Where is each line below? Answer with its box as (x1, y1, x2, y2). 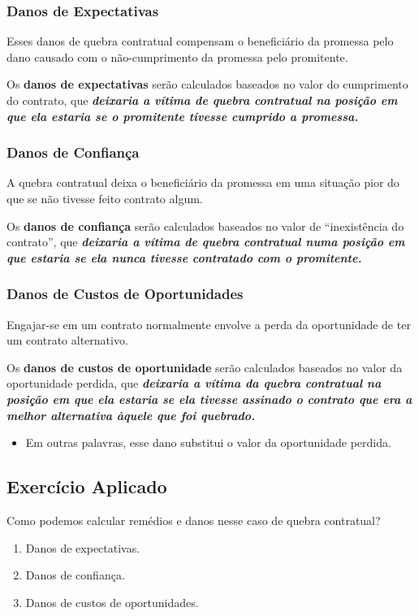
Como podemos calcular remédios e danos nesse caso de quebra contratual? (6, 511, 381, 528)
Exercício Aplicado (6, 474, 167, 499)
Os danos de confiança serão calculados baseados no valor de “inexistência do (6, 217, 404, 234)
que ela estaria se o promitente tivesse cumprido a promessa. (6, 107, 359, 124)
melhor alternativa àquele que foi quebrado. (6, 406, 256, 423)
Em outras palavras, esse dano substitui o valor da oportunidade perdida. (25, 434, 391, 451)
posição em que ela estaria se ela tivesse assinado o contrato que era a (6, 390, 413, 407)
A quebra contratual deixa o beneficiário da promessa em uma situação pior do (6, 174, 400, 191)
